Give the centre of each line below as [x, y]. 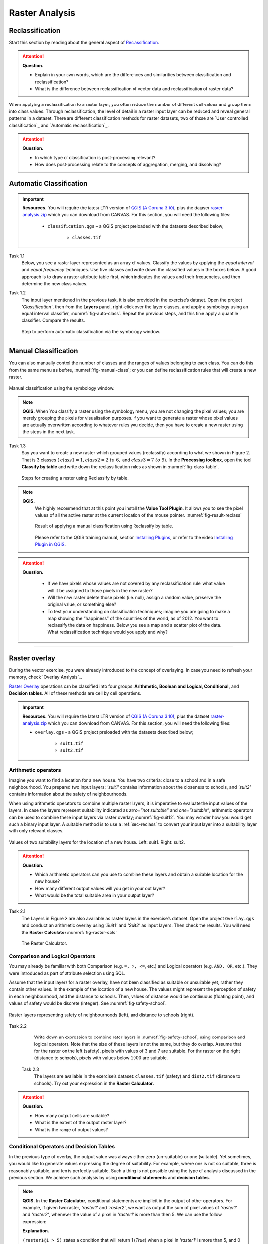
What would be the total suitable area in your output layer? [95, 895]
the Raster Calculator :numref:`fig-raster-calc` [69, 932]
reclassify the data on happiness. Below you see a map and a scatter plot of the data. [134, 625]
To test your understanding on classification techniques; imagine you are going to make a [139, 611]
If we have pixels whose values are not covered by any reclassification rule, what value [136, 583]
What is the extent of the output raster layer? [81, 1123]
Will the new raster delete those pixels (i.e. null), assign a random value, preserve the [134, 598]
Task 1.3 [17, 446]
